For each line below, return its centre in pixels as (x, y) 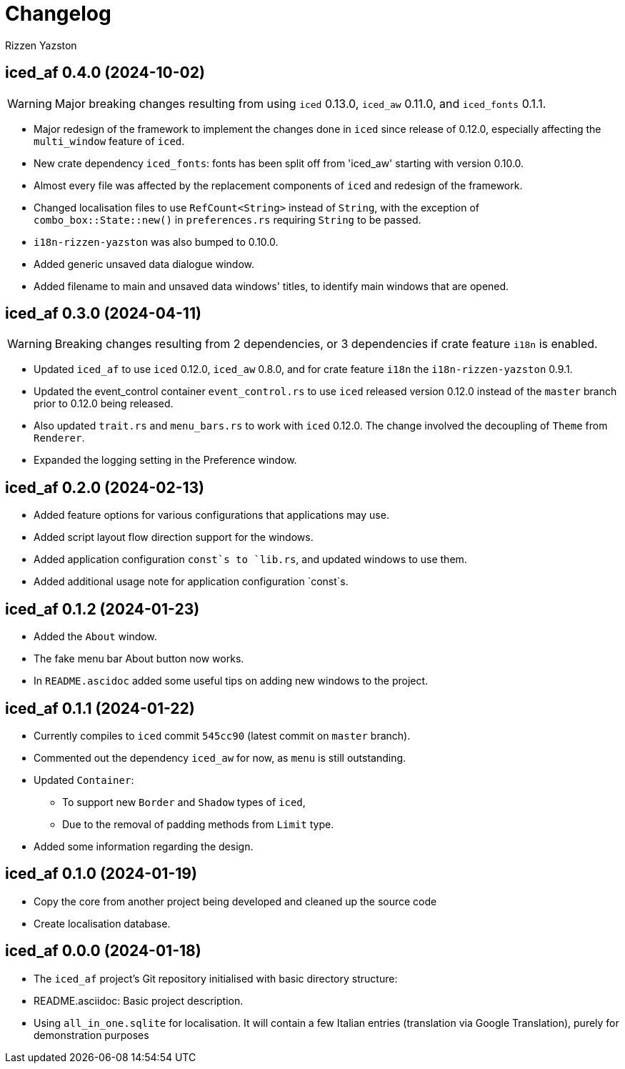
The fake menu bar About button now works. (139, 659)
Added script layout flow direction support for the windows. (174, 537)
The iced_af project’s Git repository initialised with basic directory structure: (216, 978)
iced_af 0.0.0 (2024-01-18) (103, 951)
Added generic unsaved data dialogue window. (144, 264)
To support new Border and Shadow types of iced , (184, 802)
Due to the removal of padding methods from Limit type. (198, 824)
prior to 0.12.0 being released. (104, 404)
